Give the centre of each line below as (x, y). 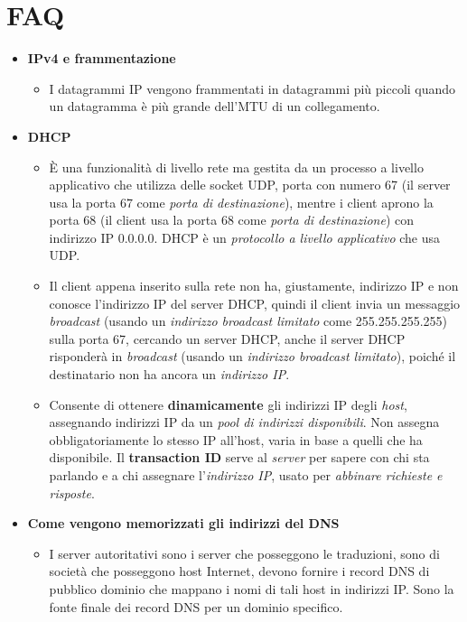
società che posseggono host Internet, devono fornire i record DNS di (239, 571)
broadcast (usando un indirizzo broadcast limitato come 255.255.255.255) (248, 321)
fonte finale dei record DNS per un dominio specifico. (196, 606)
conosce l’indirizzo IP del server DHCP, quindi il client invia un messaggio (255, 303)
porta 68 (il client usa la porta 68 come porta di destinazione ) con (232, 220)
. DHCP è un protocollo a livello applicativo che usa (297, 237)
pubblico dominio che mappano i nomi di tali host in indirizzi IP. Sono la (252, 588)
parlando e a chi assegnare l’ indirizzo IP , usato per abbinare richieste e (246, 475)
